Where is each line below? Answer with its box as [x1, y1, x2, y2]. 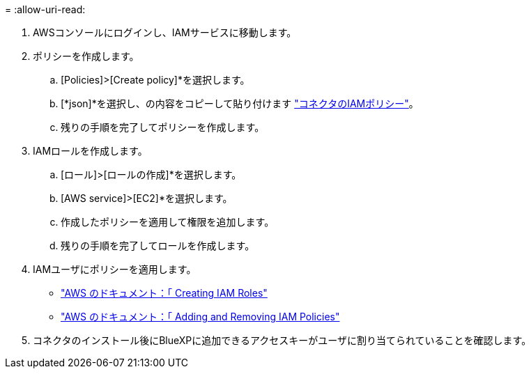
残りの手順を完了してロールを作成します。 [61, 240, 255, 251]
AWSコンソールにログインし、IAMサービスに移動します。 [33, 26, 297, 38]
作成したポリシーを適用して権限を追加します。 [61, 216, 275, 228]
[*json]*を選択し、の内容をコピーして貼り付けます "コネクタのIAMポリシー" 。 [61, 98, 419, 109]
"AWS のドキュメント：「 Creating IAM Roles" [61, 287, 268, 299]
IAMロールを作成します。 [33, 145, 148, 157]
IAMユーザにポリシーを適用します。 [33, 263, 197, 275]
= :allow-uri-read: [5, 3, 86, 15]
